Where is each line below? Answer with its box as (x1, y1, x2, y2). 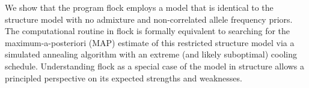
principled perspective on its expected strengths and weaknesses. (5, 71, 242, 84)
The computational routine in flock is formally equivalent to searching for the (5, 25, 290, 37)
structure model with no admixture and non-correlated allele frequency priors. (5, 13, 293, 25)
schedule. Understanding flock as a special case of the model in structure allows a (5, 59, 305, 72)
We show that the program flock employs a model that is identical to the (5, 1, 274, 13)
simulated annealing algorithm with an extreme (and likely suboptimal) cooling (5, 48, 297, 60)
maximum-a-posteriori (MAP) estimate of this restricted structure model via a (5, 36, 295, 48)
